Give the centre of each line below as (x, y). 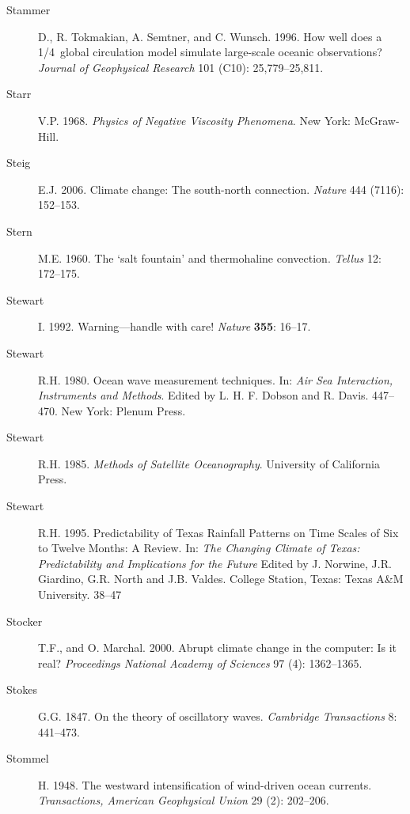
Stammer (28, 9)
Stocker (25, 621)
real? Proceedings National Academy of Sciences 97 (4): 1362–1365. (200, 663)
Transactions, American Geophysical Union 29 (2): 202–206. (184, 800)
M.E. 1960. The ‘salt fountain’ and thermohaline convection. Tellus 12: (210, 257)
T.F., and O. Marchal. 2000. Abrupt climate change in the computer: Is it (218, 647)
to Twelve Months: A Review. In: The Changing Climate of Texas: (199, 548)
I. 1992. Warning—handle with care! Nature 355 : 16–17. (175, 326)
